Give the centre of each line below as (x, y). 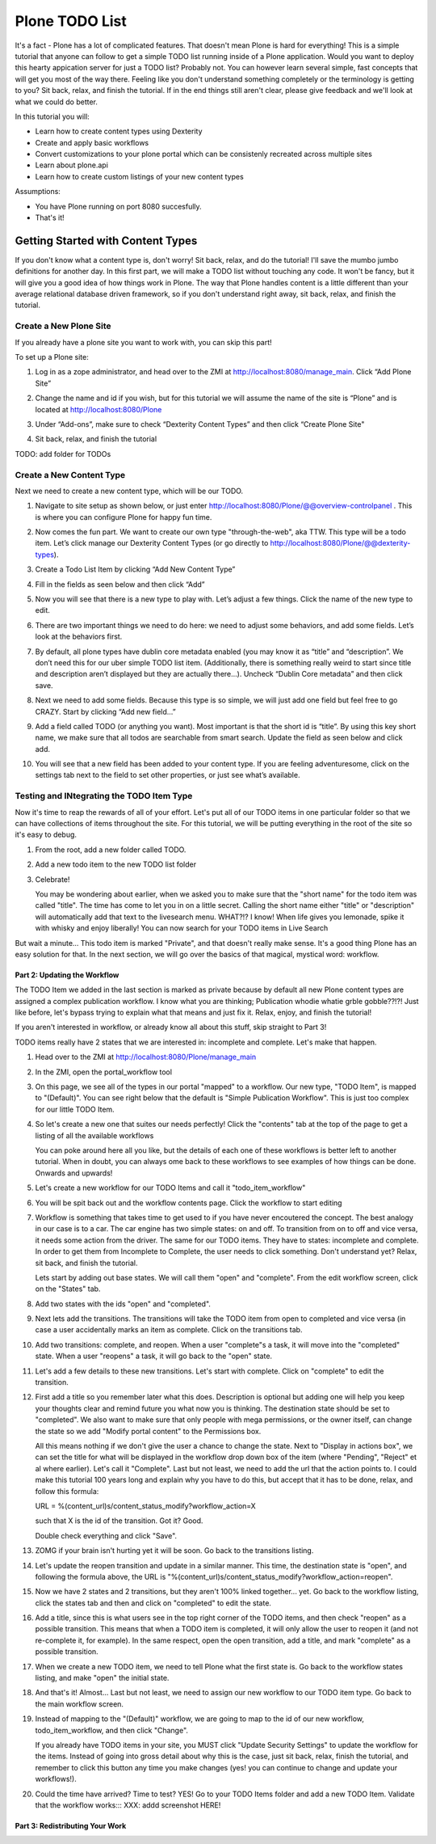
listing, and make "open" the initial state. (102, 1678)
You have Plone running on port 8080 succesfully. (118, 206)
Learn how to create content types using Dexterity (119, 131)
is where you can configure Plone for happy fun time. (124, 517)
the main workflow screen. (80, 1704)
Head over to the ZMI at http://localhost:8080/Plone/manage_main (146, 1057)
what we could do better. (57, 102)
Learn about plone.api (72, 165)
